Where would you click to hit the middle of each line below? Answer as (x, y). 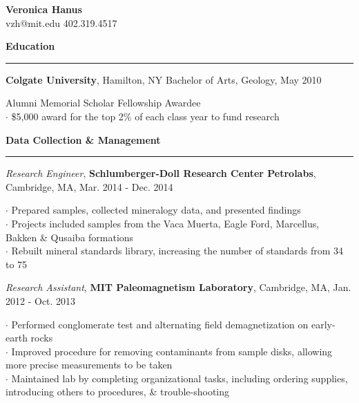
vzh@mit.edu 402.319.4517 (61, 22)
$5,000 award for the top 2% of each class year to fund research (145, 116)
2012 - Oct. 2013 (41, 300)
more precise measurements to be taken (89, 365)
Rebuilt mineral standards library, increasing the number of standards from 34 (177, 251)
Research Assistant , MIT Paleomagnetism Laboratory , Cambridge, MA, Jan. (178, 287)
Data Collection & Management (83, 139)
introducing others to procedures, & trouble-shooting (118, 392)
